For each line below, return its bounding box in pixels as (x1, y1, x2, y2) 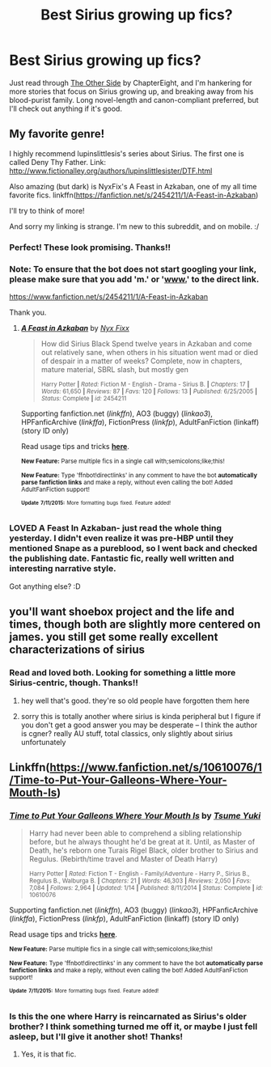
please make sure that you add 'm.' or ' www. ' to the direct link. (9, 273, 260, 285)
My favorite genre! (9, 127, 105, 141)
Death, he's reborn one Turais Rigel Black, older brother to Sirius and (28, 845, 259, 855)
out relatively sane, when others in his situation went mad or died (40, 347, 258, 357)
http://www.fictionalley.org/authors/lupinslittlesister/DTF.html (9, 166, 213, 176)
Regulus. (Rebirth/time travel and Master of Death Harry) (28, 854, 218, 864)
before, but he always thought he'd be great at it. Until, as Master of (28, 837, 256, 847)
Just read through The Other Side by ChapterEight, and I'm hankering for (9, 78, 252, 87)
